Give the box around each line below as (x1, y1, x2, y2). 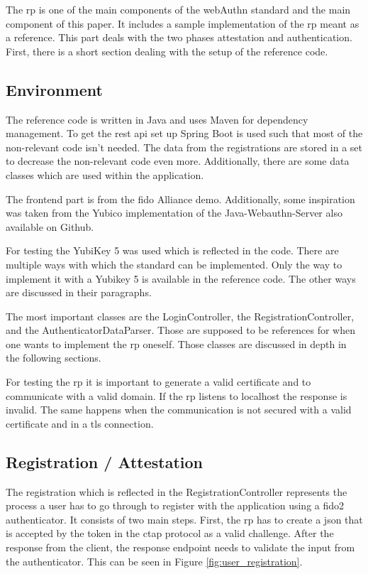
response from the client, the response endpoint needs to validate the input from (6, 540, 355, 555)
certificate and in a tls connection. (6, 416, 154, 430)
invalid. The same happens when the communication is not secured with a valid (6, 402, 352, 417)
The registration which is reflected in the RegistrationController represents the (6, 484, 347, 499)
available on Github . (6, 219, 94, 234)
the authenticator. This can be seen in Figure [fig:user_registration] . (6, 553, 303, 568)
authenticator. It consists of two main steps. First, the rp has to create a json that (6, 511, 363, 526)
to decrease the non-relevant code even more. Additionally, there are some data (6, 153, 350, 168)
